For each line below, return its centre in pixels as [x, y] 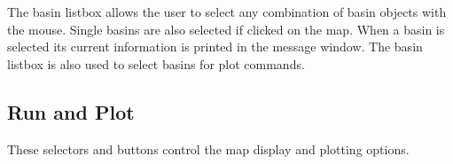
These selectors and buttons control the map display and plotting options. [208, 148]
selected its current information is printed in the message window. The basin [215, 47]
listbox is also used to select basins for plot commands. [156, 63]
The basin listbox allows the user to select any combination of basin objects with [227, 12]
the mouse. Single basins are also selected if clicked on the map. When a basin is [226, 29]
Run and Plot [71, 111]
